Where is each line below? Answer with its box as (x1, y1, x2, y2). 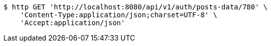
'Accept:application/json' (20, 19, 125, 27)
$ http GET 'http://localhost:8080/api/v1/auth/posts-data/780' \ (3, 3, 268, 11)
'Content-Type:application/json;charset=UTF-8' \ (20, 11, 217, 19)
